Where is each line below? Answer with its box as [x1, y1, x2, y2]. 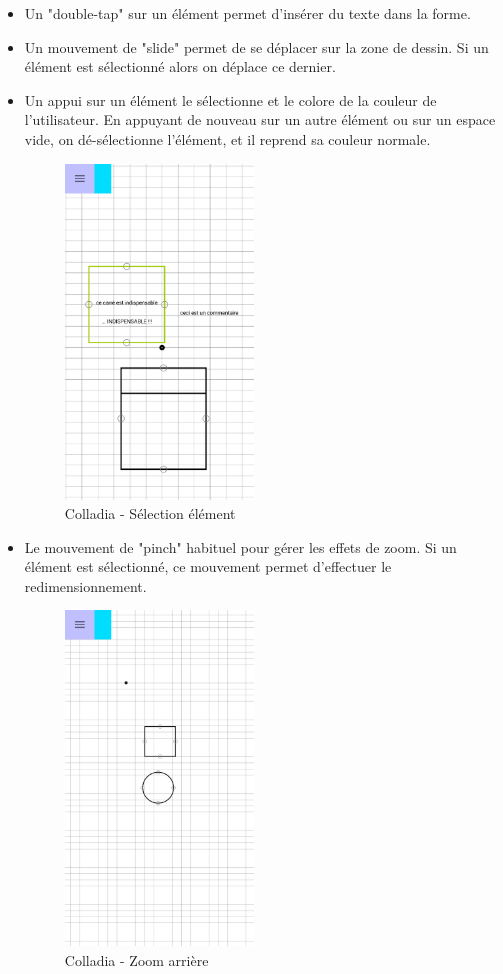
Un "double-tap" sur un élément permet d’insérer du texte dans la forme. [24, 3, 471, 23]
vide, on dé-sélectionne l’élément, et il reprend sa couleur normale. [24, 128, 431, 149]
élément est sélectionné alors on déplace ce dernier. [24, 56, 336, 77]
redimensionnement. [24, 575, 147, 596]
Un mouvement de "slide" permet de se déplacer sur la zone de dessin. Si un [24, 36, 489, 57]
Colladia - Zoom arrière [64, 950, 209, 970]
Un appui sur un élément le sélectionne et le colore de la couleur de [24, 89, 437, 110]
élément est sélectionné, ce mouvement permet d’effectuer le [24, 556, 392, 577]
